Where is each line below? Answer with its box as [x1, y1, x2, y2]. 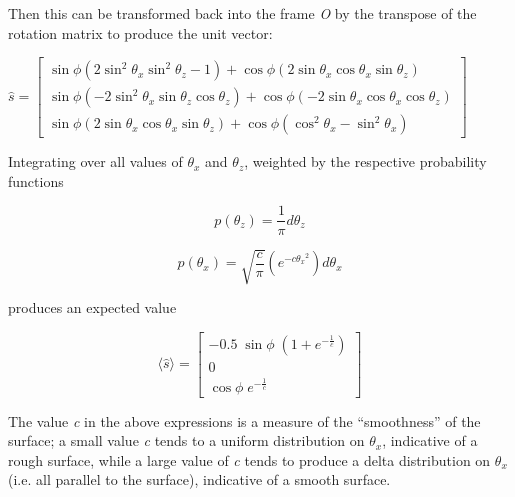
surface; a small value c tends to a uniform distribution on [8, 430, 365, 451]
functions [8, 170, 64, 191]
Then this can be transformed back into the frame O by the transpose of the [8, 3, 477, 23]
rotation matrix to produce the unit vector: [8, 22, 273, 43]
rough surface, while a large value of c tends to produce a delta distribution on [8, 449, 491, 470]
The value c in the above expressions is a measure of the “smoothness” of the [8, 410, 481, 431]
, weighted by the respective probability [244, 151, 487, 172]
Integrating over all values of [8, 151, 183, 172]
